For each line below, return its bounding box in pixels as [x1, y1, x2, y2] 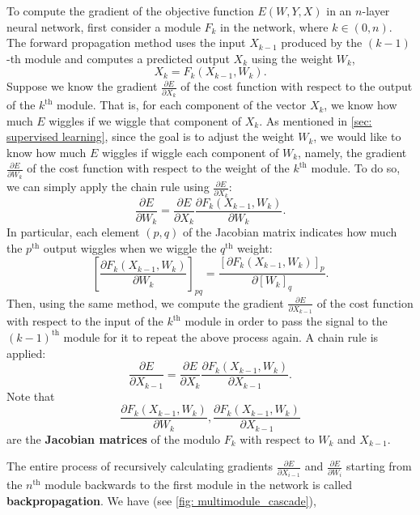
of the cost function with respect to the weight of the [27, 160, 290, 177]
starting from [346, 458, 412, 475]
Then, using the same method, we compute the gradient [6, 294, 284, 311]
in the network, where [220, 18, 329, 35]
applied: [6, 344, 46, 361]
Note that [6, 387, 55, 404]
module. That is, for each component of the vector [57, 96, 307, 113]
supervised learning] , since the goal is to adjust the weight [6, 128, 295, 145]
